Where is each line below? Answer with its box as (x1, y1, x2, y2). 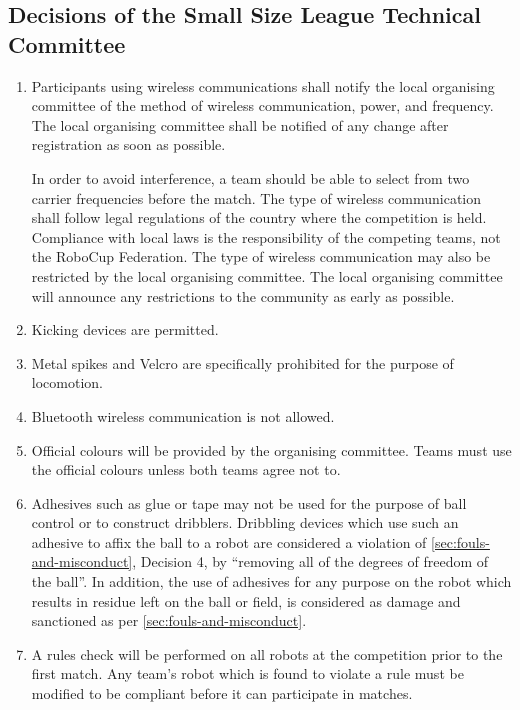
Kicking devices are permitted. (31, 319, 219, 340)
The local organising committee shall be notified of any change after (31, 114, 449, 135)
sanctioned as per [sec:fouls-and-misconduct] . (31, 610, 307, 631)
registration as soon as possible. (31, 134, 226, 155)
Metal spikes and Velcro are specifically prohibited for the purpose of (31, 352, 454, 373)
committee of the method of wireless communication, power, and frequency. (31, 95, 494, 116)
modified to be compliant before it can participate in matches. (31, 683, 413, 704)
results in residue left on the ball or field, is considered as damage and (31, 590, 461, 611)
